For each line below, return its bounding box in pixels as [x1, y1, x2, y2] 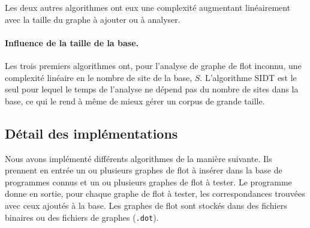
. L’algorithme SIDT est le [200, 71, 297, 83]
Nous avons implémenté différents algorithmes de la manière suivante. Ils [5, 152, 272, 164]
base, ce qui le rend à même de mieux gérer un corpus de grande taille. [5, 94, 265, 107]
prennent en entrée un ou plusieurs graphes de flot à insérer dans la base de [5, 164, 282, 176]
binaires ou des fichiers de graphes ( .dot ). [5, 211, 159, 223]
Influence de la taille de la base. [5, 36, 139, 49]
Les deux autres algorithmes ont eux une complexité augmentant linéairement [5, 1, 291, 13]
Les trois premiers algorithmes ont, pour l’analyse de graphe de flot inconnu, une [5, 59, 302, 71]
